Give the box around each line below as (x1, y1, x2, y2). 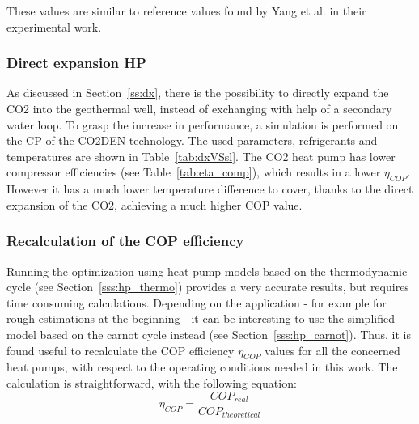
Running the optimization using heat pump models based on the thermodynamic (6, 262, 408, 279)
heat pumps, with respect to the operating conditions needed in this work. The (6, 358, 398, 375)
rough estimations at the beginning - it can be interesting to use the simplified (6, 310, 395, 327)
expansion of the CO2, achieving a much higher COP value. (6, 196, 303, 213)
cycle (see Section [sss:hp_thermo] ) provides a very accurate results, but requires (6, 278, 409, 295)
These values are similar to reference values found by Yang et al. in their (6, 2, 366, 19)
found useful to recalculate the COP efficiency (6, 341, 235, 358)
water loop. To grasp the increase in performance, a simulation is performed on (6, 116, 399, 133)
